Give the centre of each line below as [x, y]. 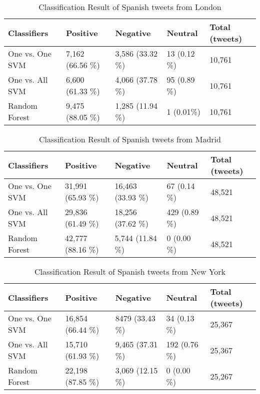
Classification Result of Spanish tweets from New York [130, 271]
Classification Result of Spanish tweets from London [130, 7]
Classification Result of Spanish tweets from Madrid [130, 139]
